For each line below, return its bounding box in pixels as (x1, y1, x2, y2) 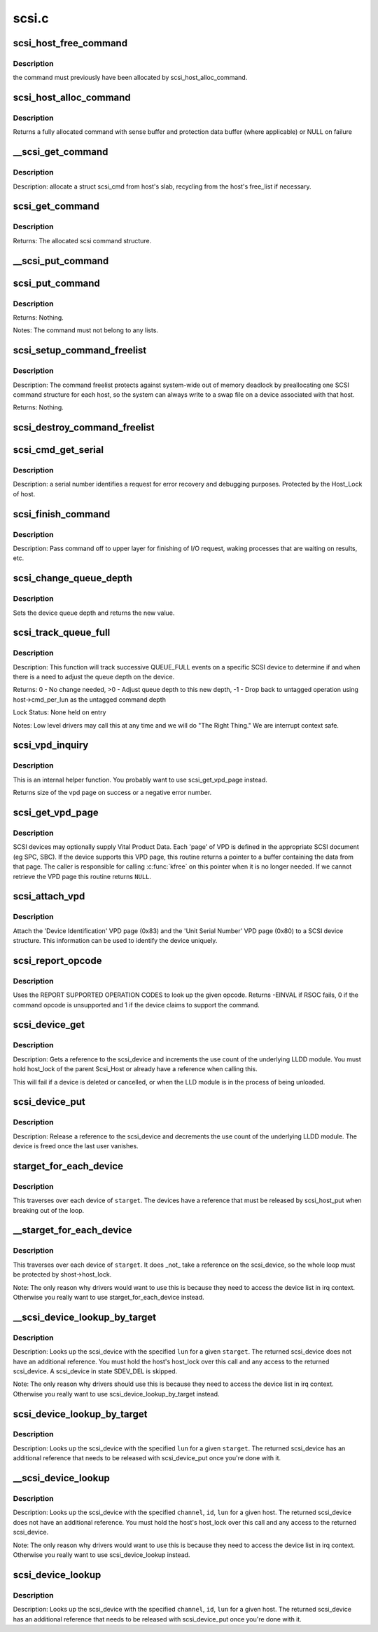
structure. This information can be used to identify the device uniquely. (13, 937, 218, 945)
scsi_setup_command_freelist (13, 344, 147, 357)
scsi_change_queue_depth (13, 572, 133, 585)
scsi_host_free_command (13, 37, 128, 49)
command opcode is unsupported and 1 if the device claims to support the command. (13, 1000, 260, 1009)
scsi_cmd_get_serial (13, 444, 104, 456)
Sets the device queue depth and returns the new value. (13, 608, 175, 617)
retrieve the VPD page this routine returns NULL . (13, 872, 152, 880)
